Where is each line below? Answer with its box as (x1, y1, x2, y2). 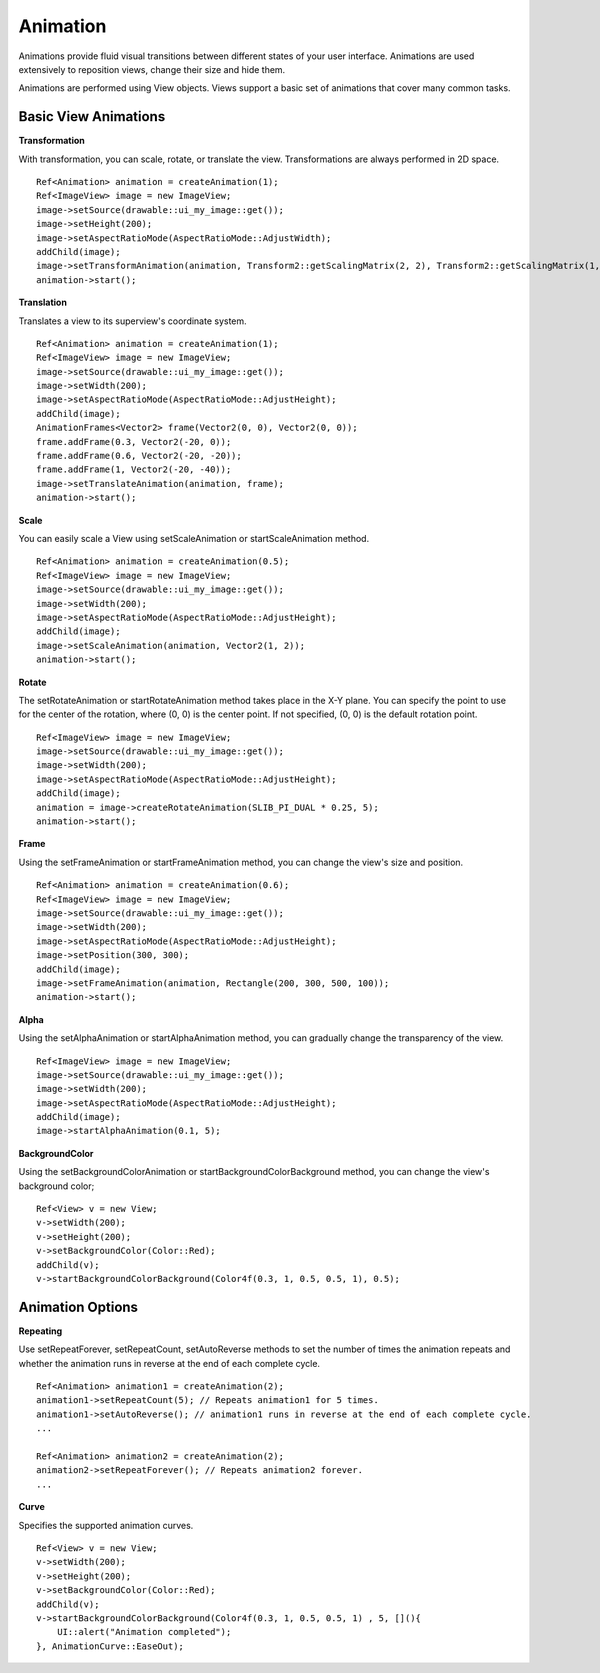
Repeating (18, 1325, 63, 1337)
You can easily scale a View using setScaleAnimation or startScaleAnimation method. (18, 533, 370, 544)
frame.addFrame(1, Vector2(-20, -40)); (36, 464, 232, 475)
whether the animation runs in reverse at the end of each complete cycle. (18, 1357, 320, 1369)
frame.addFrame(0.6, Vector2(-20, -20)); (36, 450, 242, 462)
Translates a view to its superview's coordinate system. (18, 315, 247, 327)
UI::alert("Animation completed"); (56, 1626, 232, 1638)
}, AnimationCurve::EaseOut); (36, 1640, 185, 1652)
